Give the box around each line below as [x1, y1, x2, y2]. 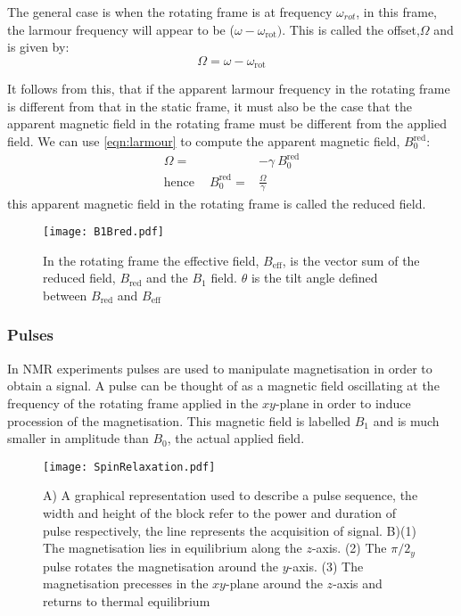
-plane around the [225, 574, 323, 593]
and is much [373, 411, 440, 430]
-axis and [333, 574, 383, 593]
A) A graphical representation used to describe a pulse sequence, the [43, 486, 418, 505]
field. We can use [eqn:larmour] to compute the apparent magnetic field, [7, 132, 400, 151]
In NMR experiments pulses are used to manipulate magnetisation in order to [7, 358, 432, 377]
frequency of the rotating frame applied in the [7, 393, 259, 412]
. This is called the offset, [282, 20, 420, 38]
